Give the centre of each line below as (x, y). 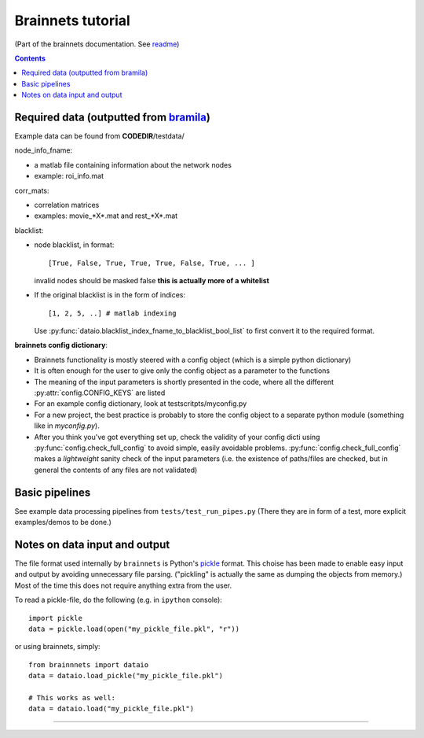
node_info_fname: (44, 150)
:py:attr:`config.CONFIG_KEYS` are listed (100, 393)
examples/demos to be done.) (63, 522)
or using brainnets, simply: (58, 647)
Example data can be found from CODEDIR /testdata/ (99, 136)
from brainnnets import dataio (89, 664)
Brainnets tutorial (73, 20)
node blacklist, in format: (74, 245)
